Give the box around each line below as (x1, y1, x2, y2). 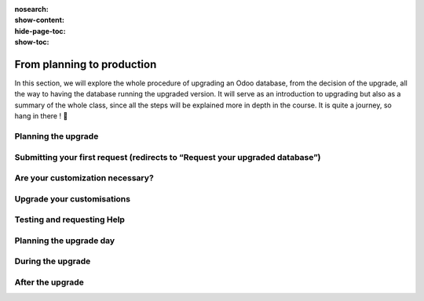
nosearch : (14, 5, 49, 13)
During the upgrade (14, 256, 91, 267)
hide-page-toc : (14, 26, 66, 35)
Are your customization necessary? (14, 172, 155, 183)
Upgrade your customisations (14, 193, 131, 204)
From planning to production (14, 57, 157, 71)
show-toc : (14, 38, 49, 47)
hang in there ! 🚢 (14, 111, 68, 121)
